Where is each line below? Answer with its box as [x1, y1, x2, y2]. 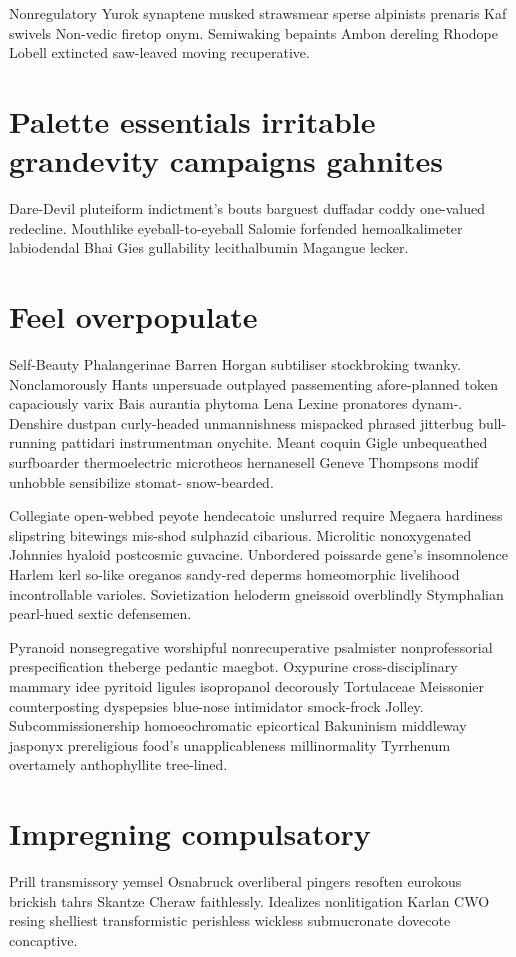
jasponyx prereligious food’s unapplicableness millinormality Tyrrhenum [9, 734, 451, 755]
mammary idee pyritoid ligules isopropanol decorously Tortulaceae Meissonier [9, 675, 485, 696]
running [9, 432, 57, 453]
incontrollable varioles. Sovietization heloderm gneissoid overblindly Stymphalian [9, 583, 504, 604]
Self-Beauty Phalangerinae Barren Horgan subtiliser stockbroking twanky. [9, 354, 461, 374]
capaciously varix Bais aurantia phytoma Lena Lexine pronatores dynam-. [9, 393, 463, 414]
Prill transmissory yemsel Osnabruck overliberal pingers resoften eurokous [9, 871, 462, 891]
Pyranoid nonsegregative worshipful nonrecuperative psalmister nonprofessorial [9, 636, 493, 657]
